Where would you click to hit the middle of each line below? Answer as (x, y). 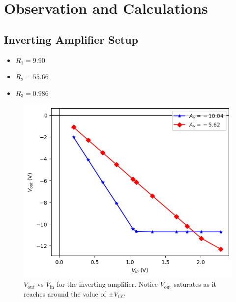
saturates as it (195, 284)
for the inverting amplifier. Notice (107, 284)
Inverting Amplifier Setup (71, 39)
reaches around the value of (65, 293)
